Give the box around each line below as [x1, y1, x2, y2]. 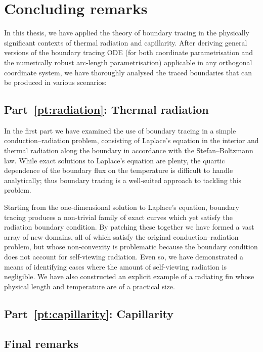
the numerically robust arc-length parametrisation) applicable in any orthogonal [4, 57, 252, 67]
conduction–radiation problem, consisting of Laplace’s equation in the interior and [4, 135, 259, 146]
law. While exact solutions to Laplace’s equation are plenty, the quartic [4, 155, 225, 165]
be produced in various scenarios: [4, 77, 107, 87]
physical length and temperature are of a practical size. [4, 281, 175, 291]
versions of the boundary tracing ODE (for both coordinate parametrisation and [4, 47, 253, 58]
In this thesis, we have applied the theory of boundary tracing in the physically [4, 27, 250, 38]
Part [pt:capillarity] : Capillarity [4, 305, 174, 321]
